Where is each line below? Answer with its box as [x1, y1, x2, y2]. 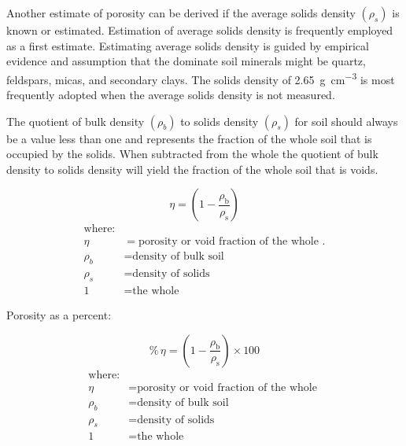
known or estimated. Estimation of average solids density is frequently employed [6, 22, 393, 38]
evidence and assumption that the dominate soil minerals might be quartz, [6, 53, 366, 69]
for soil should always [294, 112, 398, 129]
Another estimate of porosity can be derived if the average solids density [6, 5, 356, 20]
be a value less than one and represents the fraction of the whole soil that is [6, 130, 372, 146]
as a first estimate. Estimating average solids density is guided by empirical [6, 37, 369, 53]
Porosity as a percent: [6, 307, 112, 323]
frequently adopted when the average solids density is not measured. [6, 87, 335, 103]
